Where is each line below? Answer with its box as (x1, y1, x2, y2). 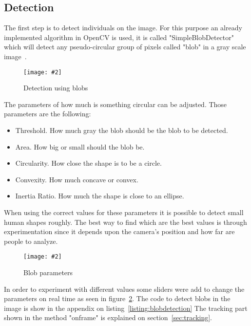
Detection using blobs (23, 83, 88, 93)
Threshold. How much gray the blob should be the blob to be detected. (15, 125, 228, 135)
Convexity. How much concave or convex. (15, 174, 138, 184)
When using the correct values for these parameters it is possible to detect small (4, 207, 244, 217)
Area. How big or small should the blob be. (15, 141, 145, 152)
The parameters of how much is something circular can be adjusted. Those (4, 99, 227, 109)
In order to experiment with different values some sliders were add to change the (4, 283, 245, 294)
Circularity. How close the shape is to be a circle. (15, 158, 162, 168)
